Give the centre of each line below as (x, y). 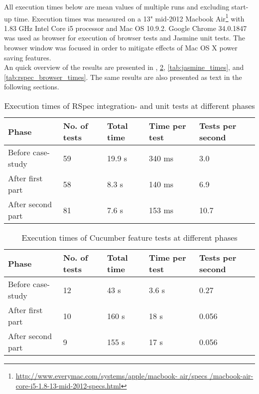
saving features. (28, 57)
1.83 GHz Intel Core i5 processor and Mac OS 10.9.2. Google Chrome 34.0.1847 (126, 28)
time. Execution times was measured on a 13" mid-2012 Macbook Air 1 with (129, 17)
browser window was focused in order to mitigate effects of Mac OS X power (121, 48)
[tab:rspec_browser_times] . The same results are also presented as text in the (123, 77)
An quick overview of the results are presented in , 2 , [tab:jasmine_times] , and (124, 67)
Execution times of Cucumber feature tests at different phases (129, 237)
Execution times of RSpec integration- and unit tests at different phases (129, 106)
